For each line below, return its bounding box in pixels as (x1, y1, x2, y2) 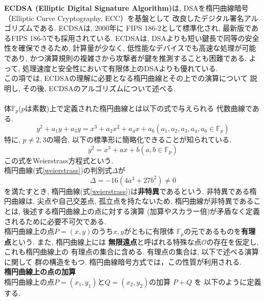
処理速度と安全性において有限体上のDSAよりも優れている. (22, 62, 218, 73)
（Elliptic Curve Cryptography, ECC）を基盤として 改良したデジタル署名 (4, 12, 244, 23)
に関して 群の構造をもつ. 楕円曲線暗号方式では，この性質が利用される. (4, 256, 242, 267)
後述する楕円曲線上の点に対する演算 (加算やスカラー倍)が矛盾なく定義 (23, 205, 260, 216)
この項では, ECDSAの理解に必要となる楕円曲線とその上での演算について (4, 73, 248, 83)
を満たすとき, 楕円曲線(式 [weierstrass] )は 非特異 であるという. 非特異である (4, 185, 250, 196)
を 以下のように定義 (194, 276, 261, 287)
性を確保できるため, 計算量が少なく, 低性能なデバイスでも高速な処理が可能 (4, 42, 256, 53)
